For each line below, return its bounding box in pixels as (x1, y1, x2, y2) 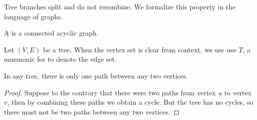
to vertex (224, 87, 252, 97)
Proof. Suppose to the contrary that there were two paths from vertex (4, 87, 216, 97)
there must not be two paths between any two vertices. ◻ (4, 106, 180, 117)
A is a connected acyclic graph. (4, 28, 99, 38)
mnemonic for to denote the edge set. (4, 54, 117, 64)
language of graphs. (4, 11, 63, 21)
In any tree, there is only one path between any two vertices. (4, 70, 188, 80)
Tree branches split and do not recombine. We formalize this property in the (4, 1, 236, 11)
